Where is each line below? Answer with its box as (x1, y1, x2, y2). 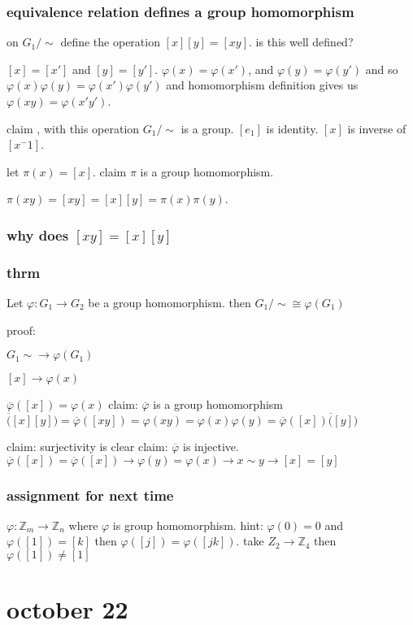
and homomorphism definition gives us (166, 76, 359, 93)
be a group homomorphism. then (88, 294, 251, 311)
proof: (7, 321, 36, 338)
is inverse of (347, 119, 406, 137)
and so (365, 60, 398, 77)
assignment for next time (7, 484, 174, 505)
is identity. (266, 119, 319, 137)
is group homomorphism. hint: (112, 516, 263, 533)
